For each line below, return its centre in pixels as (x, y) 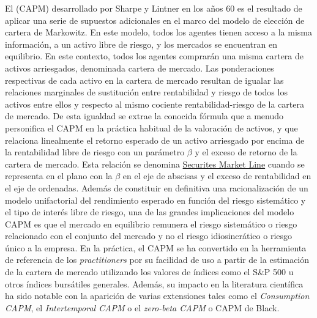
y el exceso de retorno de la (246, 152)
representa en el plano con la (59, 176)
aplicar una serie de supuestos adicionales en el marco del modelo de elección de (155, 20)
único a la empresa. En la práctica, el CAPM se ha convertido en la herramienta (156, 247)
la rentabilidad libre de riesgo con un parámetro (95, 152)
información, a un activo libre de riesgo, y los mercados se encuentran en (141, 44)
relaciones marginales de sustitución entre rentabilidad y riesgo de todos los (146, 92)
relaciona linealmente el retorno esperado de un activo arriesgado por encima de (155, 140)
